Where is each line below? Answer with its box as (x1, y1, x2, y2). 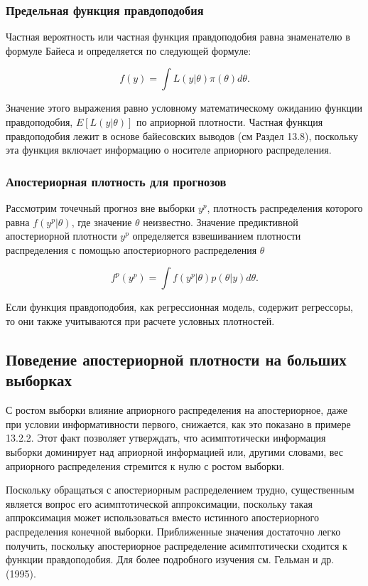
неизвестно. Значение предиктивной (143, 214, 298, 229)
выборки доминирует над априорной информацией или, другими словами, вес (6, 444, 343, 459)
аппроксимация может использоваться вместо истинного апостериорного (6, 510, 319, 525)
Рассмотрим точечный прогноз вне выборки (6, 201, 195, 215)
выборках (6, 369, 72, 391)
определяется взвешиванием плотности (132, 228, 301, 243)
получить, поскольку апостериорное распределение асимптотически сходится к (6, 538, 347, 553)
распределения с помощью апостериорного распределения (6, 242, 257, 257)
